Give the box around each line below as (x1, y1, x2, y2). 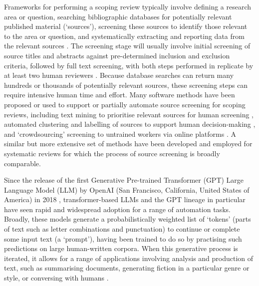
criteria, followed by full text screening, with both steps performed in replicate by (4, 60, 254, 70)
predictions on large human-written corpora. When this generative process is (4, 243, 238, 254)
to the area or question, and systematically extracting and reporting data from (4, 30, 245, 41)
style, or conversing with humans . (4, 273, 109, 283)
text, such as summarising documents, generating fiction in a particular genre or (4, 263, 250, 273)
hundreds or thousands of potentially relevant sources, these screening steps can (4, 79, 248, 90)
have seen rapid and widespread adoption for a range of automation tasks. (4, 204, 231, 214)
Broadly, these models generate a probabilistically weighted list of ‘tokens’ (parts (4, 214, 251, 224)
